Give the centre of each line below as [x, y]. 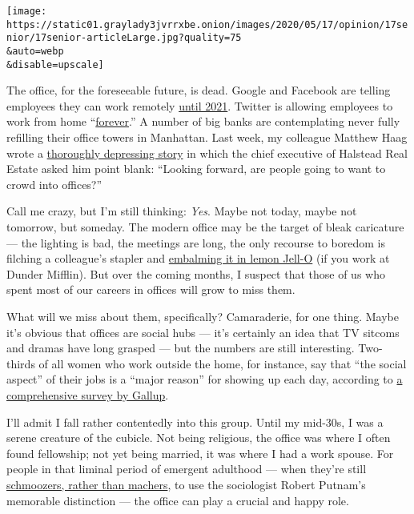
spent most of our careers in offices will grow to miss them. [151, 289]
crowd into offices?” [54, 184]
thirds [21, 363]
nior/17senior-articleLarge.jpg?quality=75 [124, 38]
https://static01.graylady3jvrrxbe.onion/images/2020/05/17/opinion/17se [207, 24]
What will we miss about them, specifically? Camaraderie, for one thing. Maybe [203, 316]
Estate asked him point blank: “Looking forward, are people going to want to [196, 169]
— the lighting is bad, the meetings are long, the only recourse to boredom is [196, 242]
